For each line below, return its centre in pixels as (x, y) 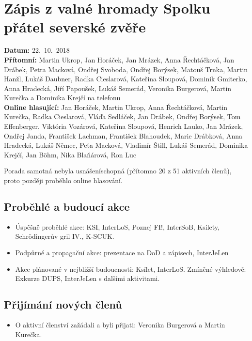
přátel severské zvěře (75, 27)
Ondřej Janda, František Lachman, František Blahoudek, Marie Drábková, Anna (123, 135)
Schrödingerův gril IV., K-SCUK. (65, 236)
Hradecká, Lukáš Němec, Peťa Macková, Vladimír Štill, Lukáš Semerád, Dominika (126, 145)
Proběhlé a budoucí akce (67, 207)
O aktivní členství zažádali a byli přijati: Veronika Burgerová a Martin (120, 325)
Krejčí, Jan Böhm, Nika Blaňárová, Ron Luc (70, 154)
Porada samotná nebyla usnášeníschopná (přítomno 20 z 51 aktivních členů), (118, 171)
